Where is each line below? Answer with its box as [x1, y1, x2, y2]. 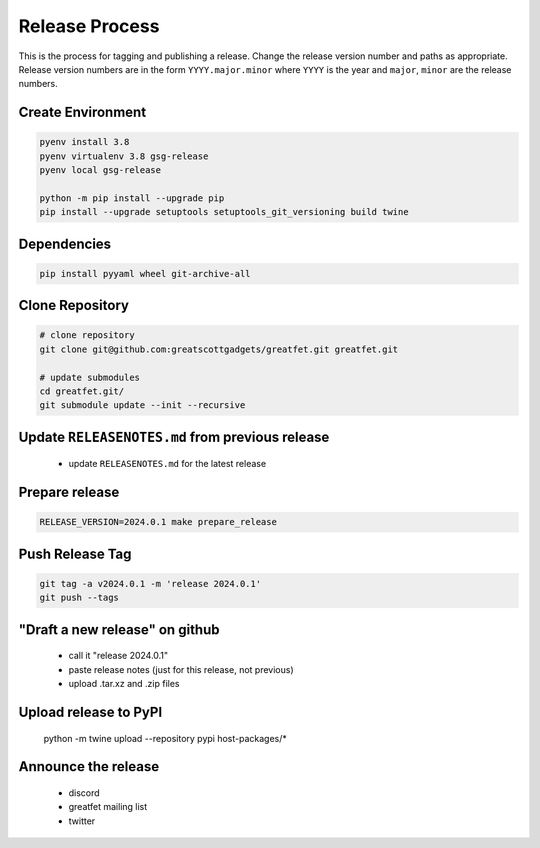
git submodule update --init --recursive [39, 400, 246, 411]
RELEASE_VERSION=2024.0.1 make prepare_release [39, 516, 277, 528]
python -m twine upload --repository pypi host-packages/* [43, 732, 287, 744]
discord [68, 787, 100, 799]
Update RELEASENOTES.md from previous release [18, 428, 330, 445]
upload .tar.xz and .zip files [68, 678, 180, 690]
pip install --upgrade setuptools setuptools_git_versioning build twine [39, 206, 409, 218]
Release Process [18, 15, 160, 37]
